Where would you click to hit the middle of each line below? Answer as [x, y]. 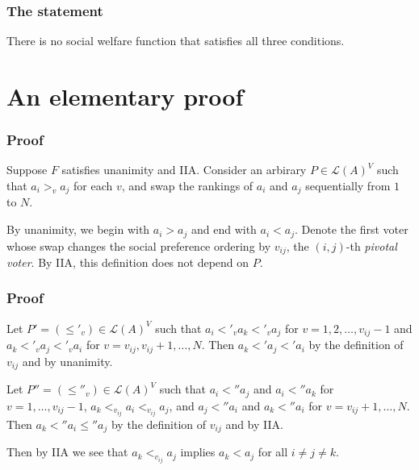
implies [198, 452]
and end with [224, 229]
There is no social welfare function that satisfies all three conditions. [176, 41]
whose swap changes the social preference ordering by [139, 245]
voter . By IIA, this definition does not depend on [128, 262]
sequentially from [348, 185]
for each [93, 185]
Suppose [27, 170]
